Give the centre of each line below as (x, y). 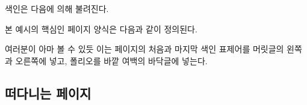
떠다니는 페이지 (48, 93)
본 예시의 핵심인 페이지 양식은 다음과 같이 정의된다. (101, 28)
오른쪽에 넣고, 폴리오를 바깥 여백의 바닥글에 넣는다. (111, 60)
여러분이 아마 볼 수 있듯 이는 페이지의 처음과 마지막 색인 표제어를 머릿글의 (144, 49)
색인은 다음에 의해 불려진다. (57, 8)
